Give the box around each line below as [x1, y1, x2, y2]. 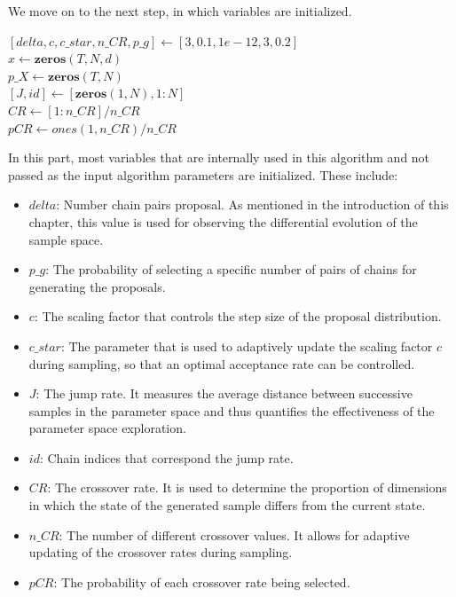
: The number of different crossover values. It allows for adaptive [59, 525, 410, 544]
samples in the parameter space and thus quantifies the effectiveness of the [28, 401, 435, 420]
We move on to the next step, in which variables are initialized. [8, 2, 352, 20]
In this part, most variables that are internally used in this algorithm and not [8, 148, 430, 167]
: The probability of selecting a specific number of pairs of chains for [45, 260, 417, 279]
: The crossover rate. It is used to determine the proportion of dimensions [47, 478, 447, 497]
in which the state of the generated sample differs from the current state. [28, 496, 426, 515]
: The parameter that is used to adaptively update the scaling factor [60, 336, 433, 355]
